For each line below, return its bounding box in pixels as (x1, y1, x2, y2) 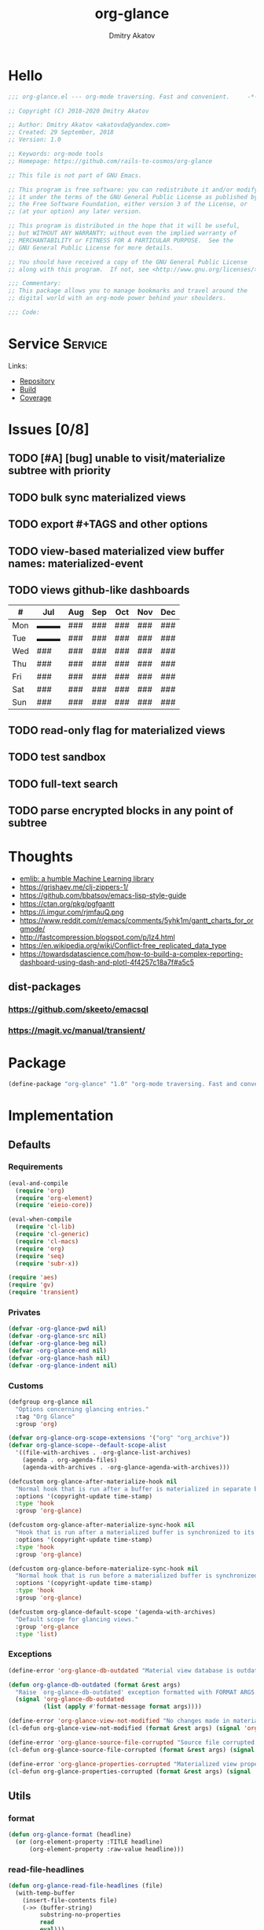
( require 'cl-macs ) (15, 1237, 79, 1245)
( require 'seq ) (15, 1252, 65, 1260)
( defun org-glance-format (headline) (8, 1831, 132, 1839)
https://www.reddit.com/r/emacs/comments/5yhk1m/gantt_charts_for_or (19, 915, 254, 925)
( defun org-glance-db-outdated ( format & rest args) (8, 1680, 181, 1689)
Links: (8, 361, 27, 370)
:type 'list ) (15, 1630, 58, 1638)
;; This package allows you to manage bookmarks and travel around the (8, 287, 247, 295)
